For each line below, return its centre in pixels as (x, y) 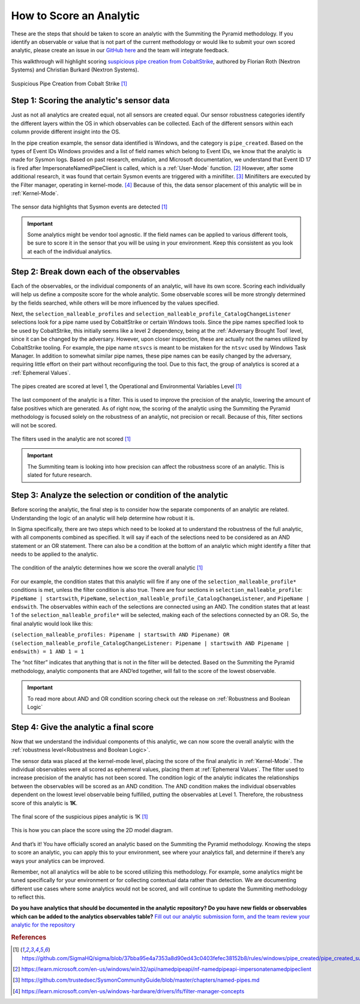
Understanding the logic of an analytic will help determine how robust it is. (103, 518)
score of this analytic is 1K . (44, 803)
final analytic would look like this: (52, 623)
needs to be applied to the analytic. (55, 554)
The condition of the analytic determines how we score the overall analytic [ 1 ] (107, 568)
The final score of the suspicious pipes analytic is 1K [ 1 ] (79, 817)
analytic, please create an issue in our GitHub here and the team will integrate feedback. (120, 50)
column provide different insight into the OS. (66, 132)
